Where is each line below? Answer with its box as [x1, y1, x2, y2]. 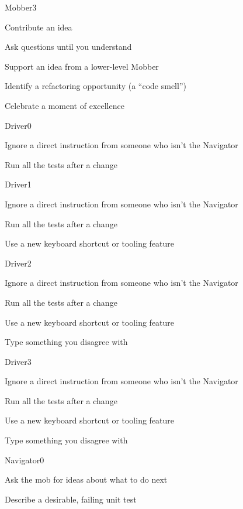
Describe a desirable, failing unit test [5, 493, 137, 505]
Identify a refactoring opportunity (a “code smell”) [5, 80, 186, 92]
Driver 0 [5, 119, 32, 131]
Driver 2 [5, 257, 32, 269]
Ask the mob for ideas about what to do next [5, 473, 168, 486]
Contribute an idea [5, 21, 72, 33]
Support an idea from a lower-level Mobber [5, 60, 159, 72]
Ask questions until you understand [5, 40, 132, 53]
